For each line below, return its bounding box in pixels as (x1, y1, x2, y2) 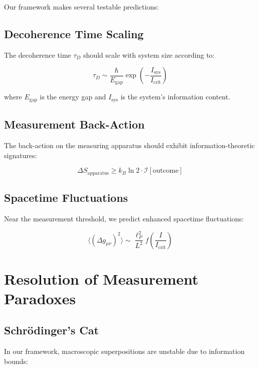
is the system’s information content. (120, 91, 230, 102)
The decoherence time (4, 49, 71, 60)
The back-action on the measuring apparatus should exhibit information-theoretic (4, 140, 255, 151)
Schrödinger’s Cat (4, 322, 99, 338)
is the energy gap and (40, 91, 106, 102)
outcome (153, 167, 179, 175)
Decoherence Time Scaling (4, 26, 144, 41)
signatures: (4, 150, 37, 160)
